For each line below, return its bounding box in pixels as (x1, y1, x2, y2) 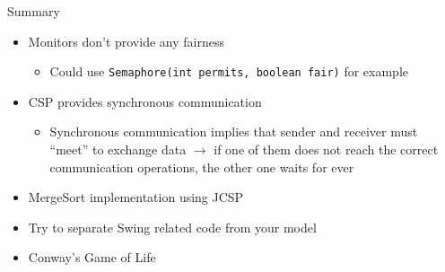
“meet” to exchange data (49, 140, 187, 159)
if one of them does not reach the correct (214, 140, 439, 159)
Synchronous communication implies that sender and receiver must (49, 122, 418, 141)
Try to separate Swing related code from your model (28, 217, 317, 236)
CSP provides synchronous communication (28, 92, 262, 110)
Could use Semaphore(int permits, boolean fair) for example (49, 62, 408, 81)
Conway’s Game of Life (28, 248, 156, 267)
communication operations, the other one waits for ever (49, 157, 354, 176)
